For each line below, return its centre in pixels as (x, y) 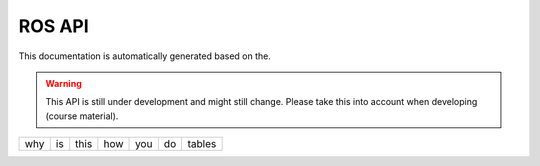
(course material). (82, 116)
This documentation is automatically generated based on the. (145, 56)
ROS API (53, 26)
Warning (63, 83)
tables (202, 144)
